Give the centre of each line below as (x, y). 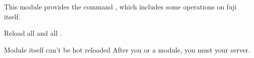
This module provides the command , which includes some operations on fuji (120, 6)
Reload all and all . (33, 33)
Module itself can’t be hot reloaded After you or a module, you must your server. (127, 49)
